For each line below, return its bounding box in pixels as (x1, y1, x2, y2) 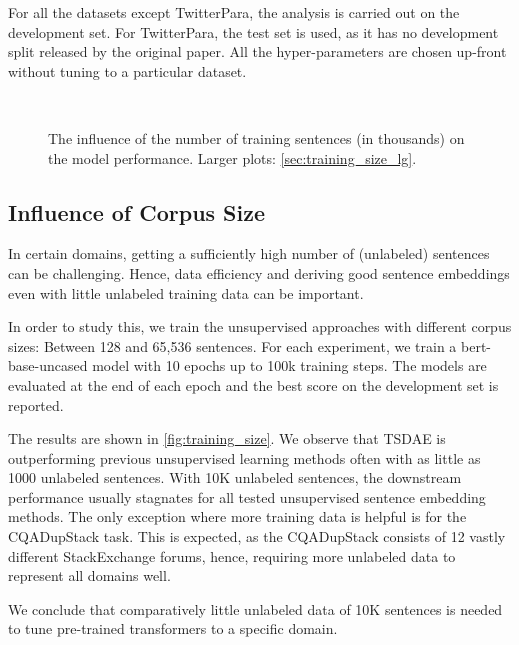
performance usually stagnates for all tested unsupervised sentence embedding (8, 486, 486, 507)
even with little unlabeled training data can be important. (8, 282, 364, 303)
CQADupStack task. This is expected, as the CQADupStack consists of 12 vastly (8, 526, 506, 547)
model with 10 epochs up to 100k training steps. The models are (92, 355, 487, 376)
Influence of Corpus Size (8, 196, 266, 227)
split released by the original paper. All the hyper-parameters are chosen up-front (8, 41, 507, 62)
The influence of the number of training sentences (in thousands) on (48, 127, 465, 148)
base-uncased (8, 355, 88, 376)
